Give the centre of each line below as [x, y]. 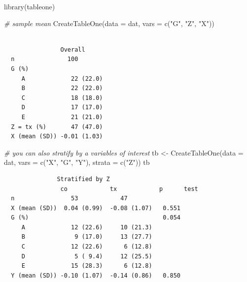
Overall [73, 49]
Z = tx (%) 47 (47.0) [57, 127]
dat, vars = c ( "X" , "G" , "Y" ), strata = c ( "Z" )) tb [77, 162]
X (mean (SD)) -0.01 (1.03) [57, 137]
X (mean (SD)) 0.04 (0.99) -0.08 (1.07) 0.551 [96, 208]
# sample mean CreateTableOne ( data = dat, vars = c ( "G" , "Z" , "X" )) [109, 23]
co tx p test [129, 189]
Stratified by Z [83, 179]
